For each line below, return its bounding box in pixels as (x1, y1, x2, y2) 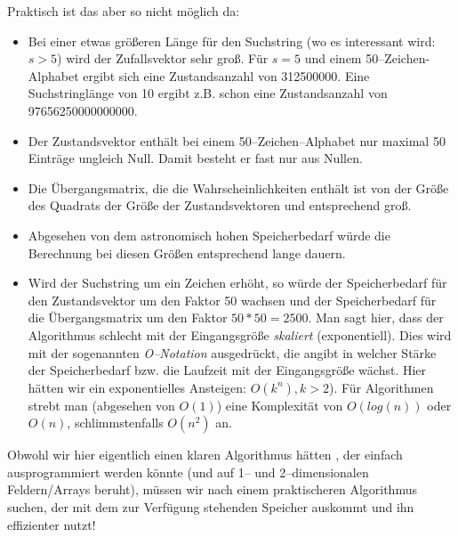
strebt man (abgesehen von (28, 395, 175, 414)
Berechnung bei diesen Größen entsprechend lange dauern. (28, 243, 346, 262)
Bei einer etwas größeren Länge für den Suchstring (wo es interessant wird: (28, 31, 436, 50)
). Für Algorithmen (328, 378, 434, 396)
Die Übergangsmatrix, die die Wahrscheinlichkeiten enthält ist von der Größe (28, 178, 449, 197)
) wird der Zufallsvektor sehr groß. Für (57, 49, 269, 68)
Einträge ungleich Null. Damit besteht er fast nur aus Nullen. (28, 149, 363, 167)
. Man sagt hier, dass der (308, 308, 444, 327)
